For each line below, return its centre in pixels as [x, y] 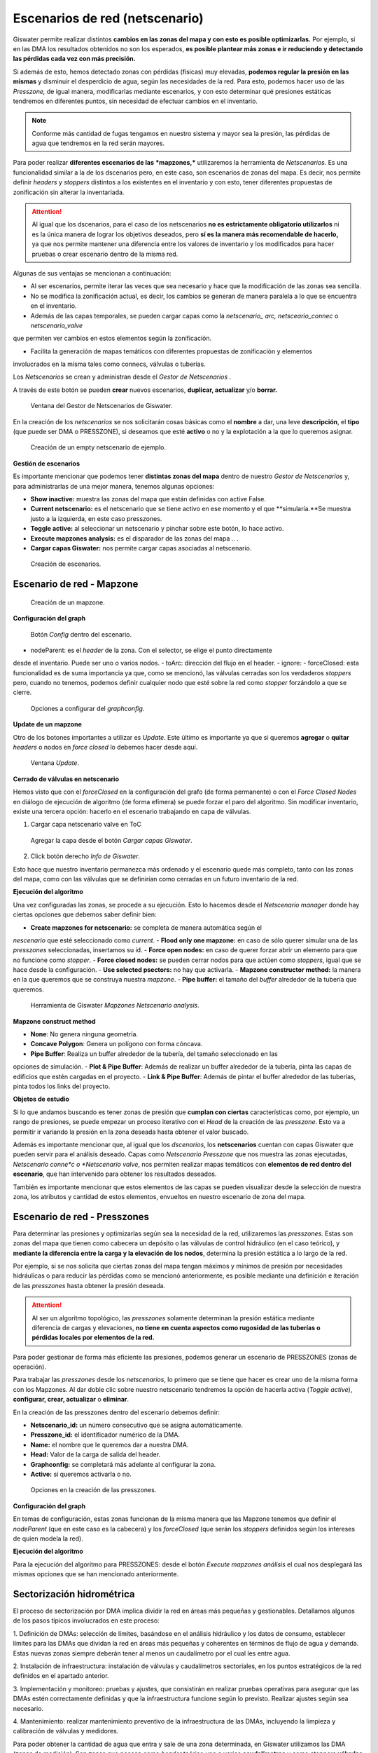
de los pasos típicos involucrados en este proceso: [86, 1620]
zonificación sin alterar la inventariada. [69, 192]
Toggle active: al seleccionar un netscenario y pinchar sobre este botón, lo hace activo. [157, 529]
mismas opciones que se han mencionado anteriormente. [96, 1574]
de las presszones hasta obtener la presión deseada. [89, 1285]
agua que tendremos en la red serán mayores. [98, 143]
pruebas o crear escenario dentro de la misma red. [105, 254]
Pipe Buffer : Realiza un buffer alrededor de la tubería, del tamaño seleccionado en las [154, 1054]
